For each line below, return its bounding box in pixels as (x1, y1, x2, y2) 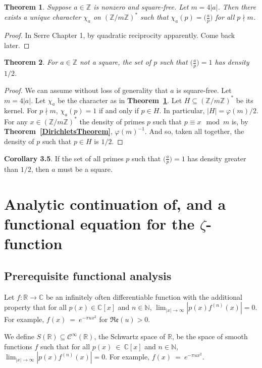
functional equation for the (4, 213, 195, 234)
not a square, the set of (79, 57, 151, 67)
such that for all (40, 341, 90, 351)
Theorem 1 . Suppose (4, 2, 72, 12)
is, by (231, 116, 248, 126)
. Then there (218, 2, 256, 12)
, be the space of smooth (172, 331, 248, 342)
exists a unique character (4, 12, 81, 22)
